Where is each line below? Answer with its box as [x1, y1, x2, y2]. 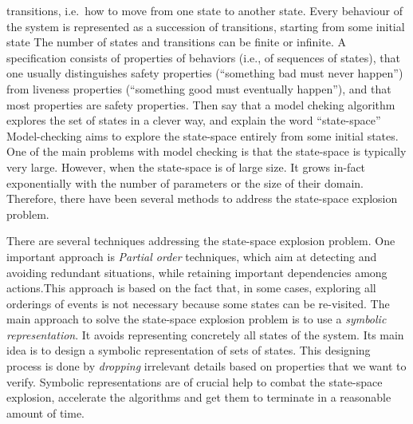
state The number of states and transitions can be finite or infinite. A [6, 34, 346, 50]
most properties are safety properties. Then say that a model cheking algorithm [6, 96, 395, 113]
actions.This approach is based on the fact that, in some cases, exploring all [6, 279, 376, 296]
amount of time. [6, 404, 85, 421]
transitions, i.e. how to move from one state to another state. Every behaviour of [6, 2, 403, 18]
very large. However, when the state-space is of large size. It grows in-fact [6, 158, 366, 175]
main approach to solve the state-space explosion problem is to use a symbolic [6, 311, 387, 327]
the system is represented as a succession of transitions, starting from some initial [6, 18, 405, 34]
